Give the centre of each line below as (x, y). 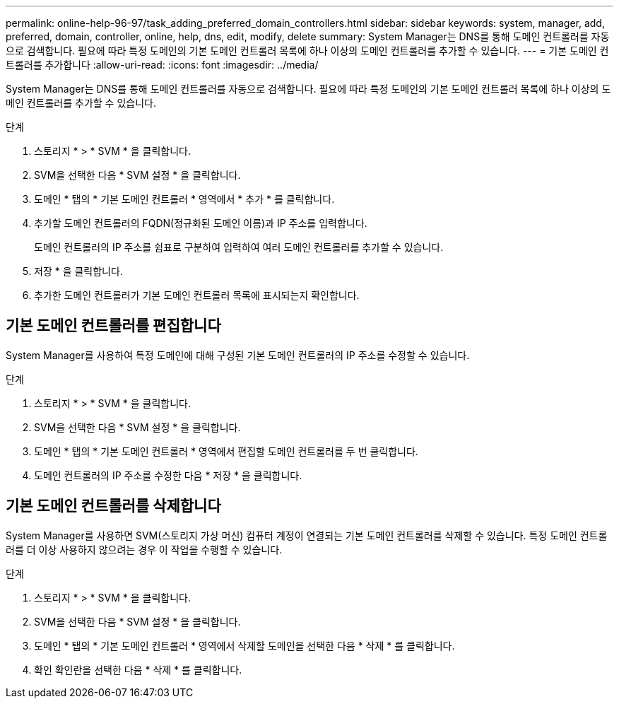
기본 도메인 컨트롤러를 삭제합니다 (113, 506)
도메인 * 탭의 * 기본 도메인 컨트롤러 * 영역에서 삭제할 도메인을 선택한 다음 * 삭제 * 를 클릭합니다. (244, 645)
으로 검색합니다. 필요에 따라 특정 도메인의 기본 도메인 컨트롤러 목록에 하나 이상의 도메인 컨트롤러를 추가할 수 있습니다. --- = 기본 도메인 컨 (307, 51)
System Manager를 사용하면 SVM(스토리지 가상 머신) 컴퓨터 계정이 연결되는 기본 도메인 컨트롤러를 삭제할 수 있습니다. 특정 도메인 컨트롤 (307, 535)
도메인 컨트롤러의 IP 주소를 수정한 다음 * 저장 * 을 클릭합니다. (168, 475)
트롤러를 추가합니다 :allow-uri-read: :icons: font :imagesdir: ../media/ (162, 65)
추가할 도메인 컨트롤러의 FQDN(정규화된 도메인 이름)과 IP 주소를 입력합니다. (201, 223)
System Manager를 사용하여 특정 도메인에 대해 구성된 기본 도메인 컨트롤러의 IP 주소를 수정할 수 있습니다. (238, 355)
